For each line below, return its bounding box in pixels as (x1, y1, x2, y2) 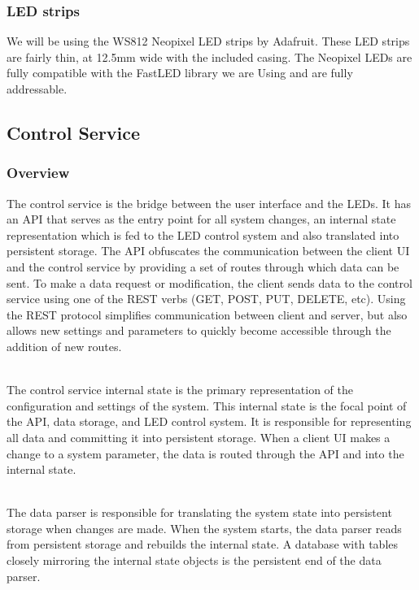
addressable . (7, 80, 68, 97)
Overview (7, 163, 70, 183)
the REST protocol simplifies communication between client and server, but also (7, 306, 408, 323)
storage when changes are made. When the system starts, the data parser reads (7, 519, 402, 536)
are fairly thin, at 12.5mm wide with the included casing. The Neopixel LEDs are (7, 48, 412, 65)
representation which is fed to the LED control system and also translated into (7, 226, 399, 243)
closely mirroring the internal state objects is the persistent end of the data (7, 552, 382, 569)
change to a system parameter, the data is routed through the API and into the (7, 445, 404, 462)
